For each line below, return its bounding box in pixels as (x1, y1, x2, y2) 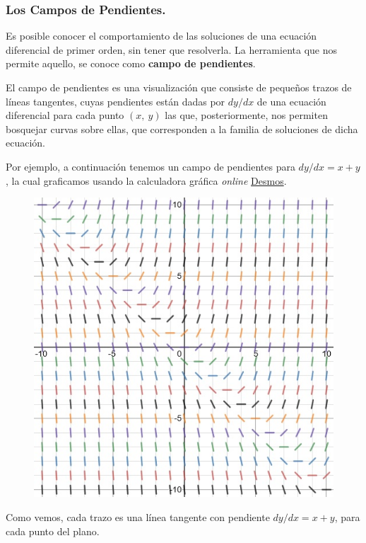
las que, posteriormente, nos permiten (165, 108, 328, 122)
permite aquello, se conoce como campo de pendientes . (6, 56, 256, 71)
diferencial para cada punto (6, 108, 124, 122)
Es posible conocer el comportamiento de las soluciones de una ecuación (6, 28, 317, 43)
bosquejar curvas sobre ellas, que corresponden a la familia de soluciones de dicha (6, 121, 358, 136)
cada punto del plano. (6, 523, 100, 538)
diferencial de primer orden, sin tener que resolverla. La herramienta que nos (6, 42, 337, 57)
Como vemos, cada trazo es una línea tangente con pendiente (6, 509, 270, 524)
